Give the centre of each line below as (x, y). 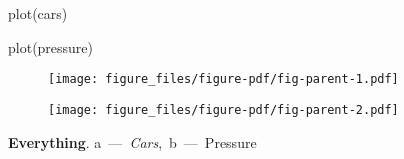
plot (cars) (38, 13)
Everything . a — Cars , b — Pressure (132, 141)
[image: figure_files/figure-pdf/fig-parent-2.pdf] (223, 109)
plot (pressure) (51, 46)
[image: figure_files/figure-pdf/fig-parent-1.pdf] (223, 79)
